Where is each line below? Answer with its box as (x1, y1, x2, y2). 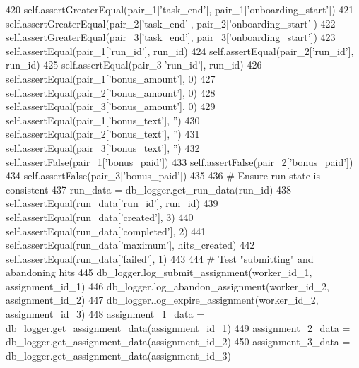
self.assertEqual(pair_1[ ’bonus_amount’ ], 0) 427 (6, 71, 216, 85)
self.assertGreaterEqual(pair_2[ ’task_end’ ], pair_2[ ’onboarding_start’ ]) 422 (6, 16, 336, 30)
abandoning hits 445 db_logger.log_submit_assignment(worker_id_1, (6, 265, 312, 280)
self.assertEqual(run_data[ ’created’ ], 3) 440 (6, 209, 194, 224)
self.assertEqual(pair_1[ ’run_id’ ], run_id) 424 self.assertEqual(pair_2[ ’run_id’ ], (6, 43, 354, 58)
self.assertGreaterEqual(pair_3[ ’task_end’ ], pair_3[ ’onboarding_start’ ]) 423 (6, 30, 336, 44)
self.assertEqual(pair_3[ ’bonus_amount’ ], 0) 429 (6, 99, 216, 114)
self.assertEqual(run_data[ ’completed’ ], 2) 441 (6, 223, 206, 238)
